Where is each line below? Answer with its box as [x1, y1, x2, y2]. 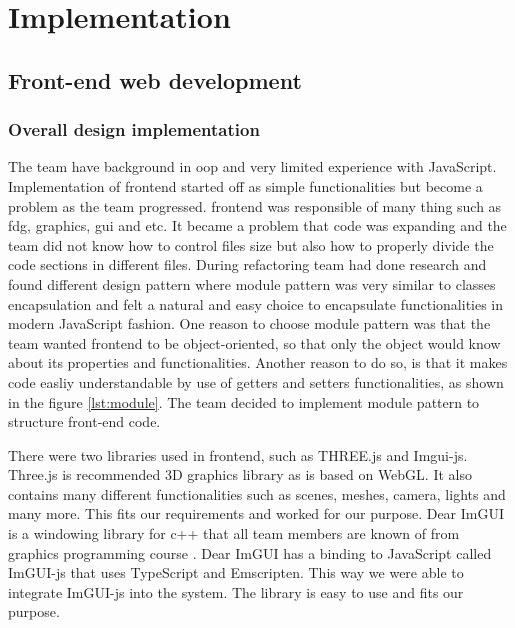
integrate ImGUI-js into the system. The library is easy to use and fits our [8, 581, 464, 602]
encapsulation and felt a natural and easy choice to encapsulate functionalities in [8, 293, 504, 314]
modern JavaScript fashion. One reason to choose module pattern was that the [8, 313, 491, 334]
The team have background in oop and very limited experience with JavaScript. [8, 156, 497, 177]
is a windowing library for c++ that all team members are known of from [8, 523, 460, 544]
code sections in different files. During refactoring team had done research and [8, 254, 487, 275]
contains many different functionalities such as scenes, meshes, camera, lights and [8, 483, 506, 504]
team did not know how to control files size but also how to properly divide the [8, 234, 494, 255]
